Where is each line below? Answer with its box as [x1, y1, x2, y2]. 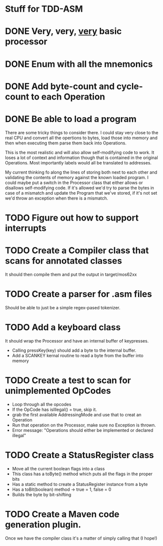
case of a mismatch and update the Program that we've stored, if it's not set [5, 190, 157, 196]
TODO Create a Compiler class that [5, 245, 149, 256]
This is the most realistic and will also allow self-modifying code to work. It [5, 149, 155, 155]
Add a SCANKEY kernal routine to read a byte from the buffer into [12, 352, 144, 358]
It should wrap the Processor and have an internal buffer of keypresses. [5, 338, 149, 344]
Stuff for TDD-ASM [5, 3, 83, 15]
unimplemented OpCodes [5, 385, 111, 396]
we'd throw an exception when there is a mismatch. [5, 195, 109, 201]
